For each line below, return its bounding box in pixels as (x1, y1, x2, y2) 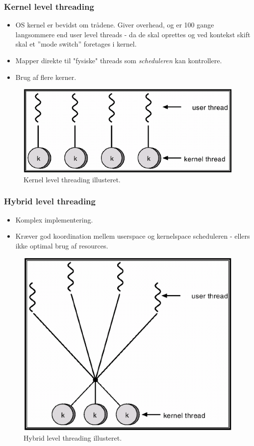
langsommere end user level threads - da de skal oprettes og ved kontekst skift (15, 29, 251, 39)
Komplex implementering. (15, 214, 93, 224)
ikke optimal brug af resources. (15, 240, 108, 250)
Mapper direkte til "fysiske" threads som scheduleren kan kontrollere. (15, 55, 222, 65)
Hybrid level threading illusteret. (24, 432, 122, 443)
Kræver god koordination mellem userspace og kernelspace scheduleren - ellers (15, 231, 250, 241)
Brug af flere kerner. (15, 72, 76, 82)
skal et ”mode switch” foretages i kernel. (15, 39, 137, 49)
